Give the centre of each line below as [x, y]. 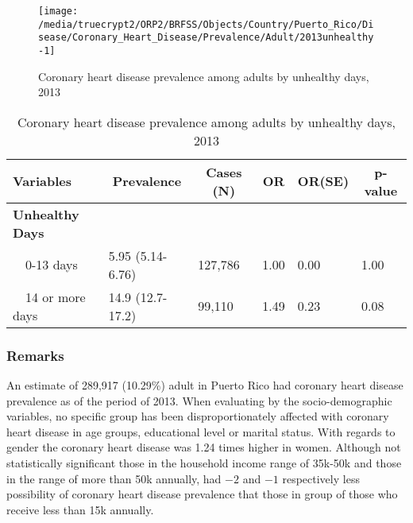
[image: [58, 11]
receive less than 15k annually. [80, 509]
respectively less [321, 478]
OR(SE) [323, 181]
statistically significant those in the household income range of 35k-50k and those [204, 463]
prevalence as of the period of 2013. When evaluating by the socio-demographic [199, 400]
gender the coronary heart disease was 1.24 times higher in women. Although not [204, 447]
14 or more [56, 296]
